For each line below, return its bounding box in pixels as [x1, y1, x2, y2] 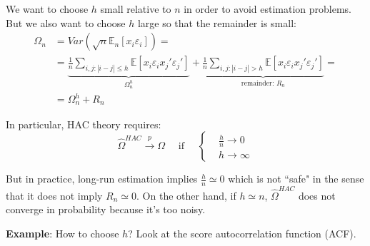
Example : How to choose [6, 225, 119, 240]
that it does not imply [6, 188, 103, 203]
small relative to [100, 1, 171, 16]
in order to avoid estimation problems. [184, 1, 351, 16]
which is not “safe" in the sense [228, 171, 364, 186]
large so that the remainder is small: [137, 15, 296, 30]
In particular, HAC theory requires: [6, 116, 161, 131]
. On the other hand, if [136, 188, 236, 203]
